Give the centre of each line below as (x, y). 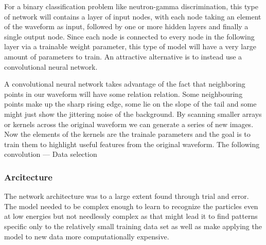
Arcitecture (28, 177)
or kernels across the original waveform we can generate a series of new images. (129, 124)
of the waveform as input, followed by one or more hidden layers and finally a (126, 26)
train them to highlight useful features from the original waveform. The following (132, 144)
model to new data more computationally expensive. (87, 236)
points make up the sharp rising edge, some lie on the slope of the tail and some (130, 104)
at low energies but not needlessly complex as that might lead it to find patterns (131, 216)
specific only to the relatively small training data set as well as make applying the (133, 226)
